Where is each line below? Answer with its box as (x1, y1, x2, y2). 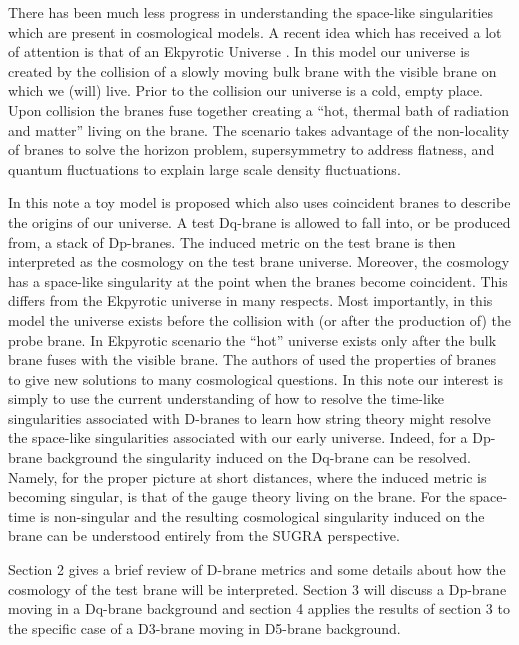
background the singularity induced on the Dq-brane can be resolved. (46, 447, 471, 468)
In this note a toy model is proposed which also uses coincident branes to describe (8, 192, 511, 213)
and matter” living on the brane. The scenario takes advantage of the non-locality (8, 119, 510, 140)
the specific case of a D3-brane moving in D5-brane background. (8, 617, 401, 638)
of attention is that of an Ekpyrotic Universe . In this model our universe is (8, 41, 470, 62)
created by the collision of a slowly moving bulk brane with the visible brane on (8, 60, 497, 81)
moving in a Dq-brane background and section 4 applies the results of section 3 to (8, 598, 510, 619)
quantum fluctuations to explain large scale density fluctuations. (8, 158, 401, 179)
